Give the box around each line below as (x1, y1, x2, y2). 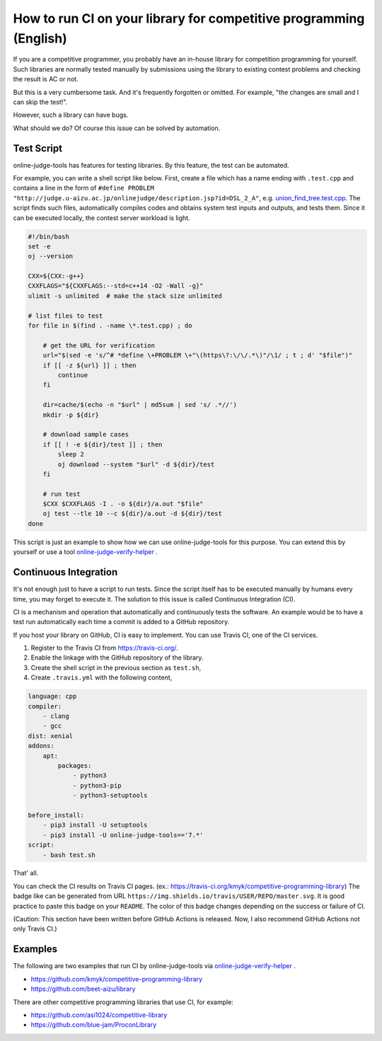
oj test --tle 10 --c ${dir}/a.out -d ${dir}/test (42, 510, 222, 518)
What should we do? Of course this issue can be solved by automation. (13, 124, 221, 132)
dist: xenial (28, 732, 74, 740)
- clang (42, 712, 70, 720)
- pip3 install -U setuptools (42, 821, 148, 829)
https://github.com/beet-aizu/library (30, 984, 136, 994)
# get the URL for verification (42, 341, 156, 350)
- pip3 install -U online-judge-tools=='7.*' (42, 831, 204, 839)
